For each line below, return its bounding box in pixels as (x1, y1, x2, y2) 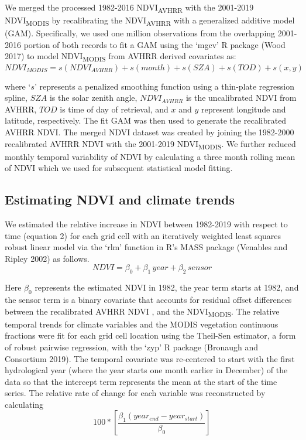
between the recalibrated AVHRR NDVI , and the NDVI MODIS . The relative (5, 305, 280, 319)
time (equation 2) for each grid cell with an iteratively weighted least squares (5, 229, 281, 241)
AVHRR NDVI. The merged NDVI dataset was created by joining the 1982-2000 (5, 125, 294, 138)
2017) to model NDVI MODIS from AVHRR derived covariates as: (5, 50, 236, 64)
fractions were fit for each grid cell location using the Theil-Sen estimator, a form (5, 329, 296, 342)
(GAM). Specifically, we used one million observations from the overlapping (5, 27, 276, 39)
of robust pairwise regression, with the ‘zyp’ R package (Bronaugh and (5, 340, 258, 353)
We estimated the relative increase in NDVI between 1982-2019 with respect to (5, 218, 288, 230)
